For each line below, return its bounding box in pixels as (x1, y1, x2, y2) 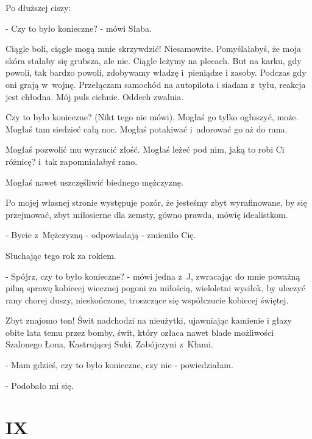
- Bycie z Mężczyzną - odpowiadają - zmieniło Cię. (5, 228, 196, 241)
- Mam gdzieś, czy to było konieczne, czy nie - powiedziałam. (5, 358, 233, 371)
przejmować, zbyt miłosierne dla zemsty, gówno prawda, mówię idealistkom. (5, 208, 288, 220)
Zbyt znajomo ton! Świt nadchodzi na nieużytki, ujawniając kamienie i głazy (5, 314, 292, 327)
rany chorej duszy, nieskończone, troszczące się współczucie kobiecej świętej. (5, 293, 289, 306)
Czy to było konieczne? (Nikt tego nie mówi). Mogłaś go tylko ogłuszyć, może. (5, 111, 299, 123)
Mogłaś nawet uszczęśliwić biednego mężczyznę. (5, 175, 183, 188)
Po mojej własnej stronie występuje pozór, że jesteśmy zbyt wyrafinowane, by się (5, 196, 307, 209)
